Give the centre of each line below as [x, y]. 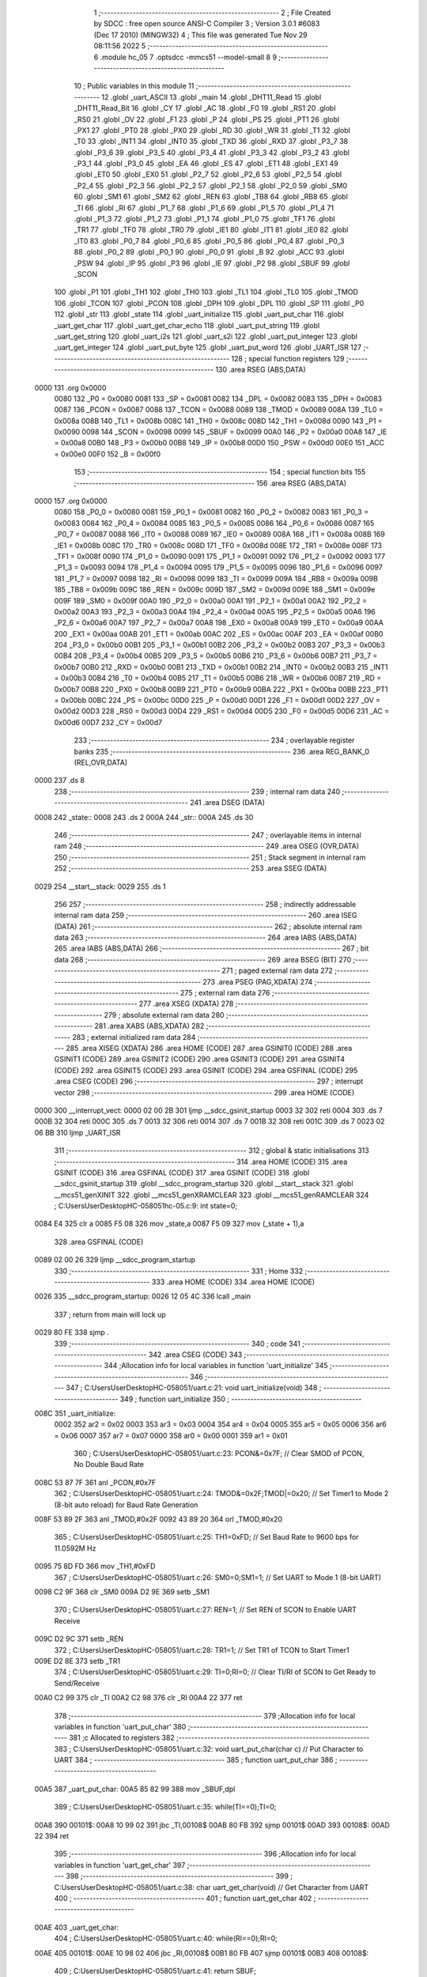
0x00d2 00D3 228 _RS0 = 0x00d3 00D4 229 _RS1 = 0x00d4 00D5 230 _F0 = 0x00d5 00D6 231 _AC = [222, 711]
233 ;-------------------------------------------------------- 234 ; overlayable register [214, 740]
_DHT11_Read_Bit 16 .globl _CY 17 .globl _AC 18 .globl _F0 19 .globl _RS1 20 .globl [205, 108]
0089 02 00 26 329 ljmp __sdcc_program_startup [115, 1260]
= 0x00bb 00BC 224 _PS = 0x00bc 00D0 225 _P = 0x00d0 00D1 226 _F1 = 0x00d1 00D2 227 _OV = [217, 701]
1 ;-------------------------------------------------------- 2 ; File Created [212, 13]
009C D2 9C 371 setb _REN [79, 1639]
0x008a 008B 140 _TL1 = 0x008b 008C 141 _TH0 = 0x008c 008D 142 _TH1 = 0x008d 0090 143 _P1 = [218, 421]
